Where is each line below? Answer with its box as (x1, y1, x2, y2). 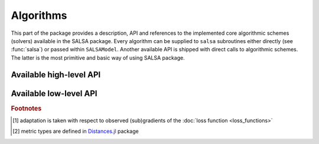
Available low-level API (11, 89, 97, 99)
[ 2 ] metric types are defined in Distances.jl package (12, 127, 139, 135)
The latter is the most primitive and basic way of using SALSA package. (11, 54, 185, 61)
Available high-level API (11, 70, 101, 80)
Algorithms (11, 9, 67, 22)
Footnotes (11, 104, 42, 112)
